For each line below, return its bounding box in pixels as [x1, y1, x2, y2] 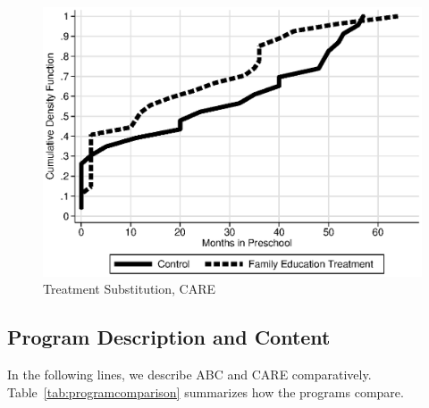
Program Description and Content [7, 323, 331, 351]
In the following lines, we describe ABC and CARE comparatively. [7, 365, 372, 384]
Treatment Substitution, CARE [43, 279, 216, 298]
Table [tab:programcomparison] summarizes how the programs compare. [7, 382, 404, 401]
